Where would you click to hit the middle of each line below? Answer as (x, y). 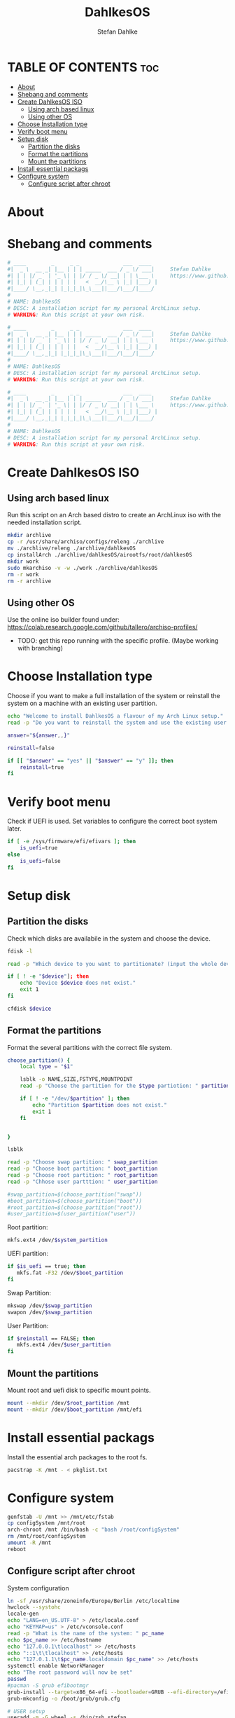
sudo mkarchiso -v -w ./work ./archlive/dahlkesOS (83, 568)
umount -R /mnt (29, 1543)
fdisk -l (20, 951)
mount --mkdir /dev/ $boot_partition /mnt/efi (74, 1410)
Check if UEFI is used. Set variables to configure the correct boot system (113, 821)
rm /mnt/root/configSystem (47, 1536)
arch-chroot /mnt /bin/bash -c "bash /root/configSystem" (93, 1530)
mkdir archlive (29, 536)
